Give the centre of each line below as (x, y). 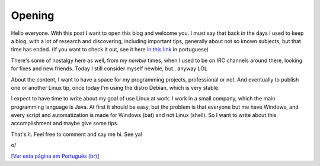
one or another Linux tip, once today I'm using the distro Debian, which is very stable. (115, 87)
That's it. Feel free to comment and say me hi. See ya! (77, 134)
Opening (33, 15)
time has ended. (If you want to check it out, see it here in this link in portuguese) (110, 50)
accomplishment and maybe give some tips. (65, 123)
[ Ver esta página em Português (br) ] (55, 156)
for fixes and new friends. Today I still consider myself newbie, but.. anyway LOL (109, 69)
